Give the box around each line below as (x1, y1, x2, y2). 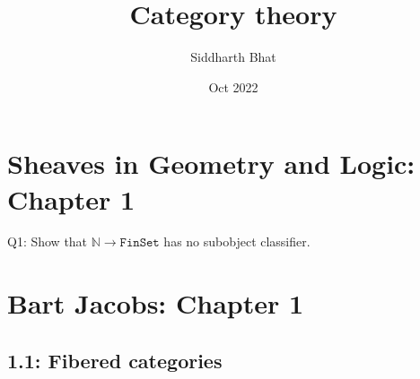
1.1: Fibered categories (7, 346, 223, 374)
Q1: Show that (7, 232, 88, 251)
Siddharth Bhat (190, 47, 276, 66)
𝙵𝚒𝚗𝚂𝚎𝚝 (119, 237, 160, 250)
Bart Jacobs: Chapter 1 (7, 285, 304, 322)
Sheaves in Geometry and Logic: (7, 145, 416, 182)
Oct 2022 (208, 77, 258, 96)
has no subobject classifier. (163, 232, 311, 251)
